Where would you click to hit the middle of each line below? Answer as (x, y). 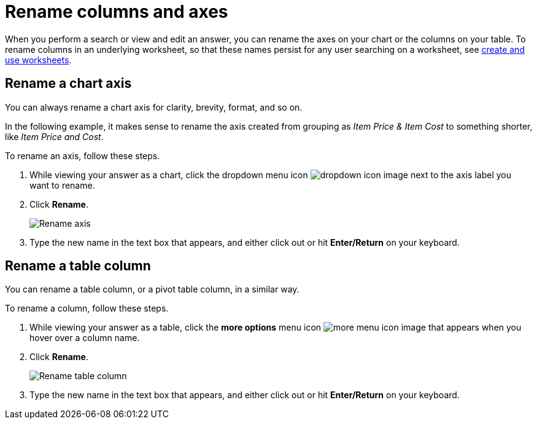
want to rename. (62, 185)
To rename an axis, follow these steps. (83, 155)
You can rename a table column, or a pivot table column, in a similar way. (152, 289)
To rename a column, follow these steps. (87, 308)
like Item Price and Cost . (54, 136)
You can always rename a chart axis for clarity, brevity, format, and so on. (154, 107)
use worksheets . (38, 60)
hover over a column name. (85, 338)
